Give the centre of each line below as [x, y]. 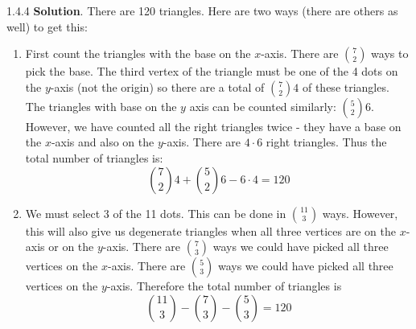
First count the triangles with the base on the [138, 53]
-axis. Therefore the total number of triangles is [224, 286]
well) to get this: [47, 26]
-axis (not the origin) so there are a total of [157, 86]
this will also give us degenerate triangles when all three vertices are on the [210, 230]
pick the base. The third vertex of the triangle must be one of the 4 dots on [212, 71]
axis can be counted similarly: [263, 106]
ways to [390, 53]
